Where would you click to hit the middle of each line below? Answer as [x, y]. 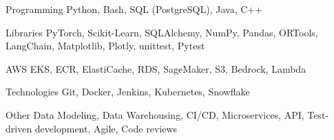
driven [19, 128]
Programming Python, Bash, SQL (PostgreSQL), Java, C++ [134, 9]
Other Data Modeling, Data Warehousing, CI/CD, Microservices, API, [155, 114]
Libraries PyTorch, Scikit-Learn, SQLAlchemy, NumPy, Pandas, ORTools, [162, 32]
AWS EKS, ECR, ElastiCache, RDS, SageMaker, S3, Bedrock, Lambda [156, 68]
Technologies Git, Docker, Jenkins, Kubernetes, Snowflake [128, 92]
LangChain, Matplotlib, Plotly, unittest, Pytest [105, 46]
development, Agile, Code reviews [106, 128]
